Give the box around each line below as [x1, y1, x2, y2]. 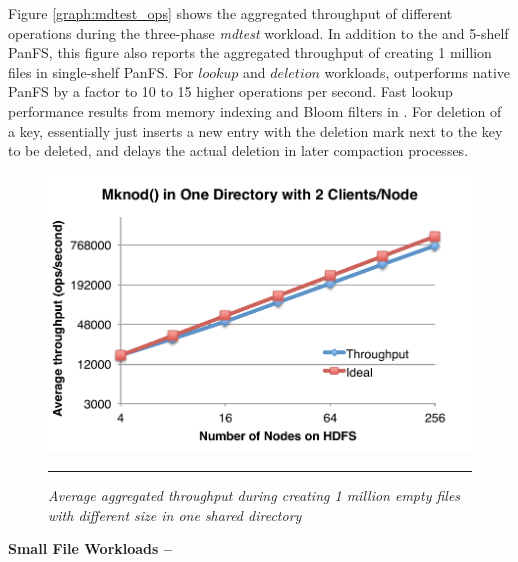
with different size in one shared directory [48, 504, 302, 525]
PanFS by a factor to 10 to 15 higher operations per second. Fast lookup [8, 81, 453, 102]
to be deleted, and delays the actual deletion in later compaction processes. [8, 140, 469, 161]
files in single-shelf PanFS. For [8, 61, 194, 82]
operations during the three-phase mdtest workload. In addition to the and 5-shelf [8, 22, 509, 43]
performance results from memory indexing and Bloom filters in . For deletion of [8, 100, 502, 121]
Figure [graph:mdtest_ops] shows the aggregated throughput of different [8, 3, 453, 23]
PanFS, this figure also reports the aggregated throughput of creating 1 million [8, 42, 492, 63]
